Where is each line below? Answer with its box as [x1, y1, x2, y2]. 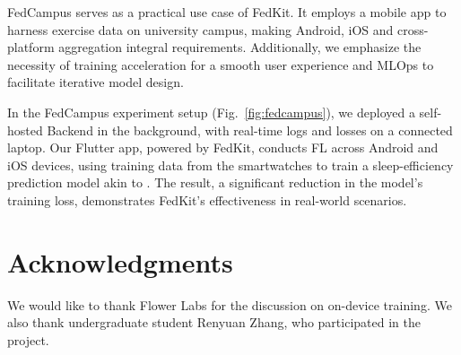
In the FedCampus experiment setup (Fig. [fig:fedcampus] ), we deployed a [7, 102, 415, 121]
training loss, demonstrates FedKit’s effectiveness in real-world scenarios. [7, 190, 407, 209]
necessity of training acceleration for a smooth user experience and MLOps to [7, 55, 434, 74]
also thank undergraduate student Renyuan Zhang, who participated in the [7, 313, 421, 332]
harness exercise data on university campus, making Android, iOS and [7, 20, 394, 39]
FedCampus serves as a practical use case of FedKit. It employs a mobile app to [7, 3, 447, 21]
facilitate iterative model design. [7, 73, 184, 91]
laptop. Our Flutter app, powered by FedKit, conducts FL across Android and [7, 138, 439, 157]
